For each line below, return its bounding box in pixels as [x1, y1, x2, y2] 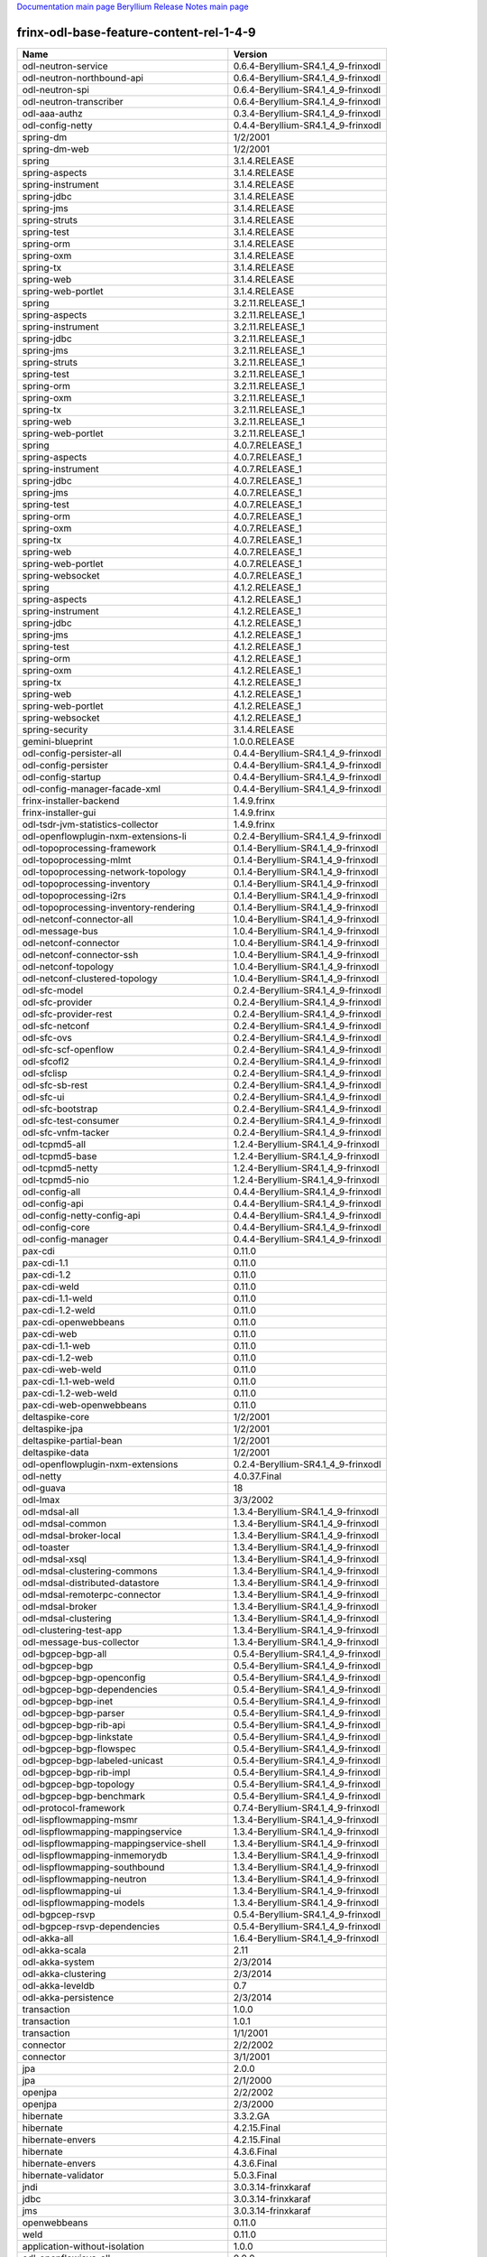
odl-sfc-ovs [22, 1031, 72, 1044]
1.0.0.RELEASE [233, 735, 295, 748]
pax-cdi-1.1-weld [22, 1292, 93, 1305]
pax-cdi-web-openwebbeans [22, 1398, 148, 1411]
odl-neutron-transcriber [22, 95, 124, 107]
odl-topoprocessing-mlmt [22, 853, 132, 866]
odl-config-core [22, 1221, 90, 1233]
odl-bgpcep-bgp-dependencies [22, 1683, 158, 1695]
